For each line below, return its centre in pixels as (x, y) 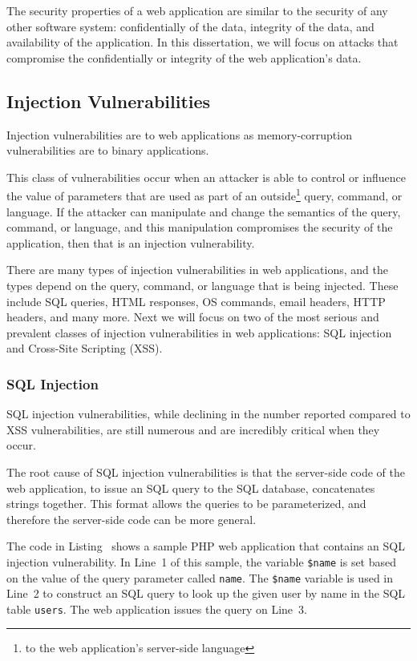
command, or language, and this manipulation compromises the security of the (200, 227)
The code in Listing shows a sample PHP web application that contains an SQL (206, 546)
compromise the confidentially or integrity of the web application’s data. (184, 57)
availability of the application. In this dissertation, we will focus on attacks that (202, 42)
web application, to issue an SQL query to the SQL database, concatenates (191, 488)
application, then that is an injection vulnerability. (131, 242)
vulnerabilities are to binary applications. (108, 150)
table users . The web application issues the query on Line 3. (157, 609)
